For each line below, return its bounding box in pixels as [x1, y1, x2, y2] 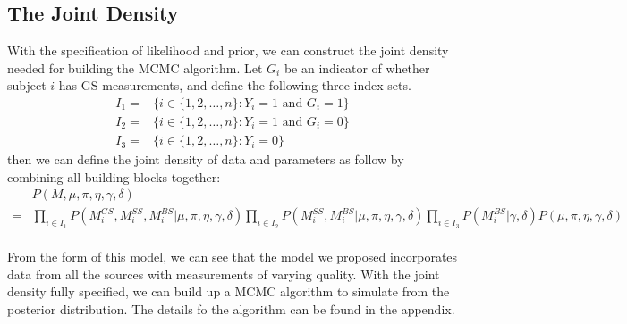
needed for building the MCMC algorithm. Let [7, 58, 263, 77]
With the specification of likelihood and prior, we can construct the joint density [7, 41, 449, 60]
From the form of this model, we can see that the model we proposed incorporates [7, 247, 458, 266]
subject [7, 76, 47, 95]
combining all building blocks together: [7, 167, 221, 186]
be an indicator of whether [284, 58, 430, 77]
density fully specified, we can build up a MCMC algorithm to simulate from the [7, 282, 450, 301]
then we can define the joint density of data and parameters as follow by [7, 150, 404, 169]
